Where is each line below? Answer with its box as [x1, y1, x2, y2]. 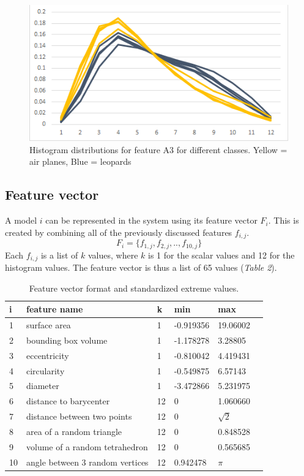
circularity [26, 364, 65, 377]
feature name [26, 303, 83, 315]
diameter [26, 379, 59, 392]
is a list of [40, 248, 78, 261]
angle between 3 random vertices [26, 455, 149, 468]
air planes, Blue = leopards [29, 155, 132, 168]
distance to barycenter [26, 395, 110, 407]
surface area [26, 319, 71, 331]
